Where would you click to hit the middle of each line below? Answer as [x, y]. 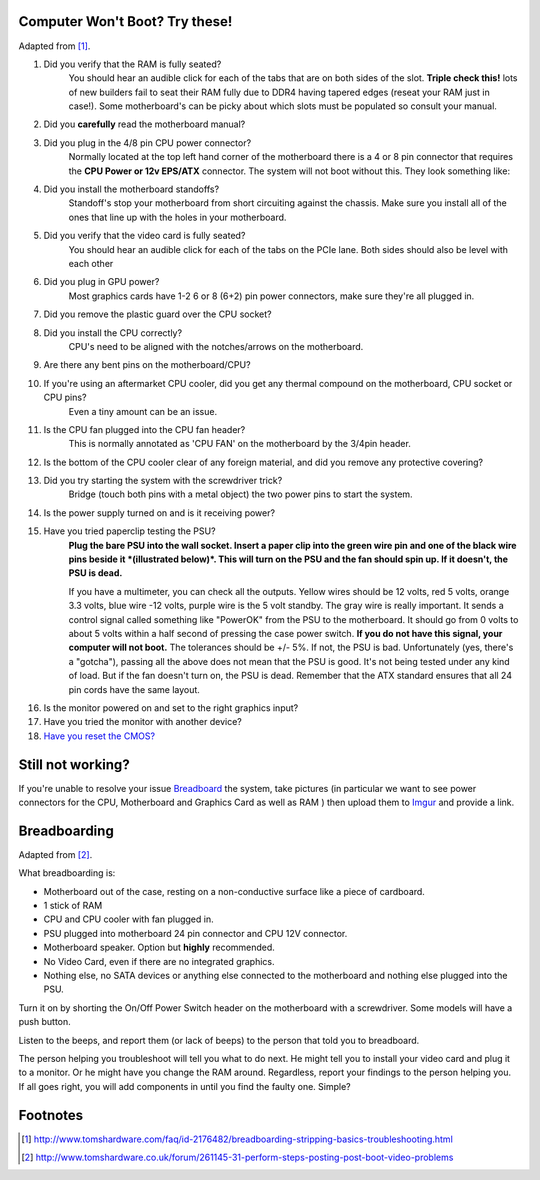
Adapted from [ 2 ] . [55, 854]
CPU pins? [65, 397]
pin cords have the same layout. [134, 689]
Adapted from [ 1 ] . [54, 46]
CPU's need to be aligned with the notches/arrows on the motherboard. [216, 346]
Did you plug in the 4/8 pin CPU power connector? [147, 142]
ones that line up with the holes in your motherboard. [177, 217]
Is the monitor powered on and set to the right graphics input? [171, 707]
